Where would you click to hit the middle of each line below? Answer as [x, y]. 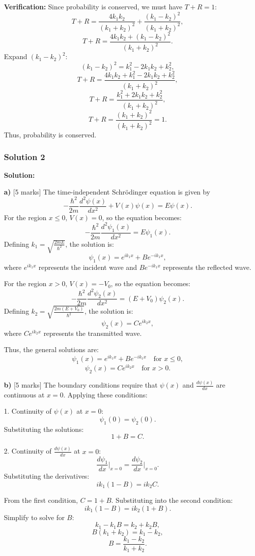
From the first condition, [41, 500]
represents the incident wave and [88, 267]
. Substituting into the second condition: [172, 500]
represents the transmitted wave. [93, 333]
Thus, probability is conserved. [50, 135]
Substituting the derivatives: [47, 476]
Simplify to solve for [34, 517]
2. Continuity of [28, 451]
